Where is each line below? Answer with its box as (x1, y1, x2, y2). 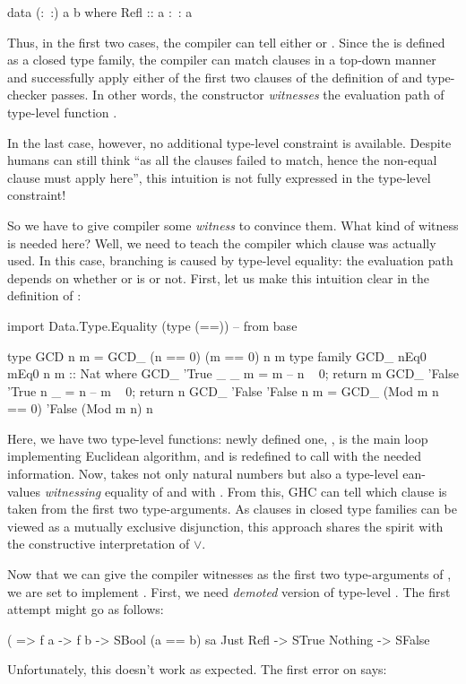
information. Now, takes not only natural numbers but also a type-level (7, 464, 399, 483)
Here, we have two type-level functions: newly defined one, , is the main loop (7, 429, 428, 447)
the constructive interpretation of (7, 534, 190, 553)
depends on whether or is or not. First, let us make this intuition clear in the (7, 268, 429, 287)
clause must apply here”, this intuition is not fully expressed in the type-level (7, 168, 431, 186)
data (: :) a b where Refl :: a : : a (7, 3, 193, 21)
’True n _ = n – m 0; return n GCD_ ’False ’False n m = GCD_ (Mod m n (7, 381, 439, 400)
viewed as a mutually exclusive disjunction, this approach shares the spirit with (7, 516, 444, 535)
